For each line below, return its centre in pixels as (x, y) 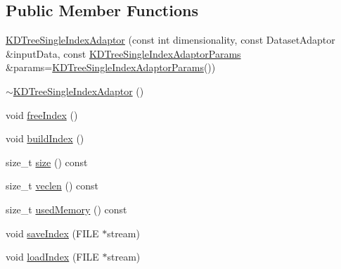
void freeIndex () (42, 114)
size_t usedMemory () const (66, 209)
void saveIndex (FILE (52, 233)
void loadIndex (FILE (52, 257)
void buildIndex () (45, 138)
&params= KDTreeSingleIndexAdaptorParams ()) (111, 67)
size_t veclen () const (52, 186)
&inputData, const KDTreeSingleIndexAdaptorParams (123, 53)
